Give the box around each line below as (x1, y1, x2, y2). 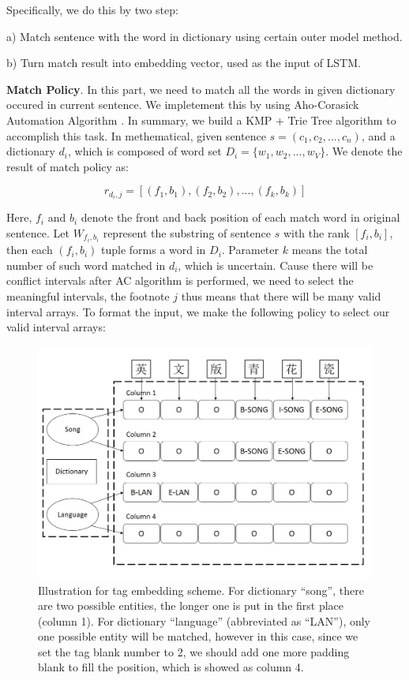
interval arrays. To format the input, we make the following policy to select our (6, 303, 390, 319)
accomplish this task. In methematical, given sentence (6, 127, 266, 144)
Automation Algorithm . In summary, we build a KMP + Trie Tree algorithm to (6, 111, 396, 128)
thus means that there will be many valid (181, 287, 381, 304)
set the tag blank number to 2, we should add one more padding (38, 643, 350, 659)
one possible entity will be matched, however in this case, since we (38, 628, 358, 645)
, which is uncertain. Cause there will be (178, 256, 373, 273)
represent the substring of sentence (103, 225, 271, 241)
